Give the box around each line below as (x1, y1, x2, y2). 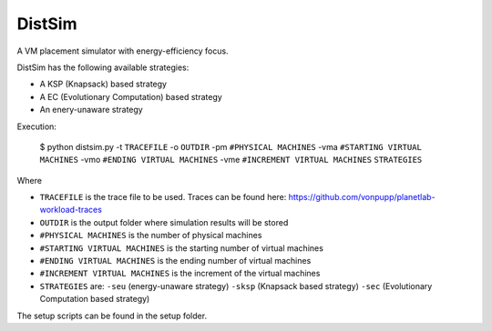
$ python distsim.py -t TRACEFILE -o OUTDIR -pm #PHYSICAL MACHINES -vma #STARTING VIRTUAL (39, 141, 423, 152)
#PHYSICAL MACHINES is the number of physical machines (39, 230, 262, 241)
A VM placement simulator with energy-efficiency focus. (16, 45, 229, 56)
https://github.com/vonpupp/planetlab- (288, 192, 436, 203)
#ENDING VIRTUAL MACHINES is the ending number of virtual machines (39, 256, 312, 266)
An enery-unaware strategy (39, 105, 143, 115)
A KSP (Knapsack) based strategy (39, 78, 168, 90)
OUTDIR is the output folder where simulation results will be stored (39, 216, 289, 227)
